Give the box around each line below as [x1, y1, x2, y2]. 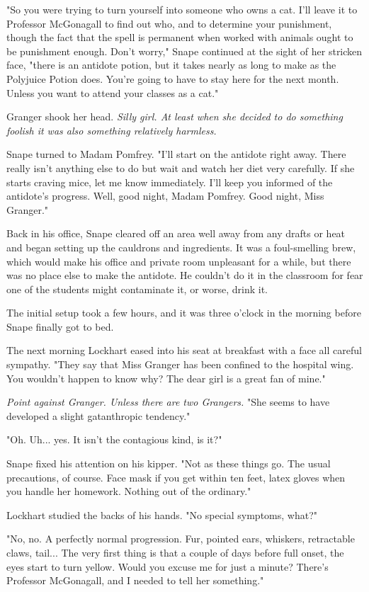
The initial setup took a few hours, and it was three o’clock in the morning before [6, 305, 361, 320]
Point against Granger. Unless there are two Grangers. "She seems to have [6, 394, 330, 409]
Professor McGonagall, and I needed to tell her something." [6, 573, 264, 588]
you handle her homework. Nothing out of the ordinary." [6, 484, 251, 499]
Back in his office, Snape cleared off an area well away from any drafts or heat [6, 226, 346, 241]
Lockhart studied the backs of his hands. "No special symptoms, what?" [6, 507, 318, 522]
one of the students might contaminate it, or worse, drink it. [6, 281, 268, 296]
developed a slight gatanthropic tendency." [6, 408, 191, 423]
